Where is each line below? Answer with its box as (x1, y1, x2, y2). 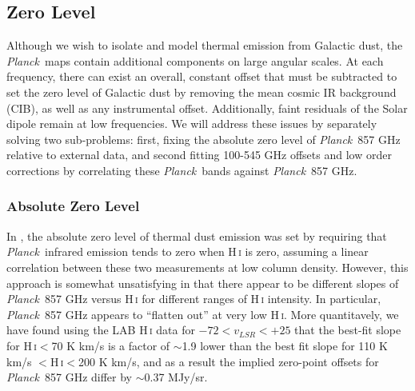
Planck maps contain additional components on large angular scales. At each (6, 52, 384, 69)
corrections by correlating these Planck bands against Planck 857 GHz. (6, 162, 357, 178)
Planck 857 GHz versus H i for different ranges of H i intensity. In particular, (6, 290, 381, 307)
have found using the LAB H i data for (6, 321, 195, 338)
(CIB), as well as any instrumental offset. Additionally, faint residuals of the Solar (6, 99, 408, 116)
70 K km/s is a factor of (51, 337, 170, 353)
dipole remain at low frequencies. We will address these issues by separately (6, 115, 377, 132)
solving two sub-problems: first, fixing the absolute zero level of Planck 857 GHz (6, 130, 401, 147)
